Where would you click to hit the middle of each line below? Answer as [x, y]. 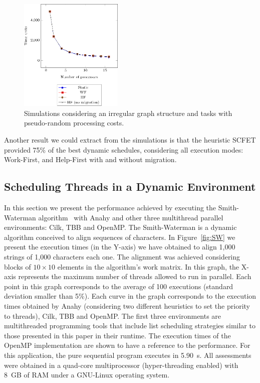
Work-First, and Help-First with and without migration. [90, 159]
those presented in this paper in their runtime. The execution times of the [117, 335]
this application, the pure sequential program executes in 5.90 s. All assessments [128, 355]
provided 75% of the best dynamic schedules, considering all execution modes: [124, 149]
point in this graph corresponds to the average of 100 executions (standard [119, 286]
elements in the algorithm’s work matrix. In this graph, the [148, 266]
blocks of [18, 266]
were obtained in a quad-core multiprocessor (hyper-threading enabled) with [121, 365]
